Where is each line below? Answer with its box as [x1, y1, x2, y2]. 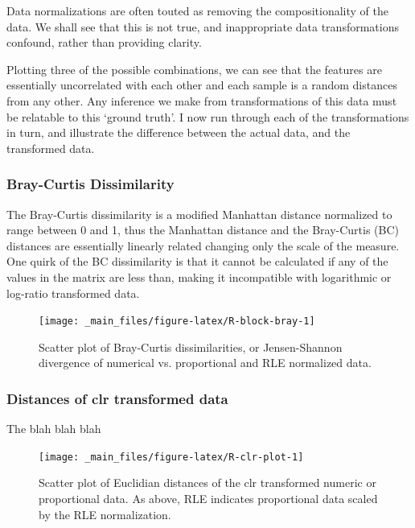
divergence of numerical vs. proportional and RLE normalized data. [39, 354, 372, 371]
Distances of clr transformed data [6, 388, 228, 408]
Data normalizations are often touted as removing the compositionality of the [6, 2, 388, 19]
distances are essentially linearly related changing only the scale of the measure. [6, 237, 400, 254]
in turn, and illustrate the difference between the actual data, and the [6, 124, 351, 141]
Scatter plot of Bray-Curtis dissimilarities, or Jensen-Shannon [39, 338, 343, 355]
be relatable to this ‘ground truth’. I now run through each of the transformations [6, 108, 409, 125]
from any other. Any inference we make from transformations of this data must [6, 92, 397, 109]
